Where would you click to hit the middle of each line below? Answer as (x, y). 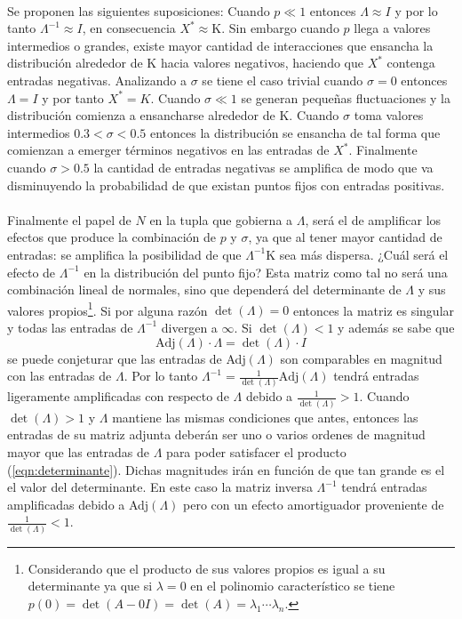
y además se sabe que (396, 327)
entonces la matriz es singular (374, 310)
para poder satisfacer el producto (256, 451)
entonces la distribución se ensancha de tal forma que (295, 132)
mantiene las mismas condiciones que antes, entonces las (265, 417)
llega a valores (392, 28)
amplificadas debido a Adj (78, 504)
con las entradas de (60, 376)
